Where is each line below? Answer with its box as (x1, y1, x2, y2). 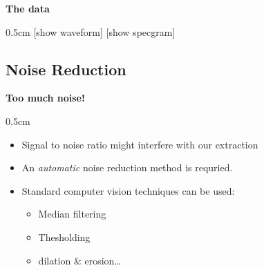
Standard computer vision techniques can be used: (21, 183, 235, 197)
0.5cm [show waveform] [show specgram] (6, 24, 176, 39)
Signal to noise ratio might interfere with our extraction (21, 137, 258, 151)
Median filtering (38, 206, 106, 221)
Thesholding (38, 229, 91, 244)
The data (6, 1, 50, 15)
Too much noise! (6, 90, 85, 105)
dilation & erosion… (38, 253, 121, 267)
